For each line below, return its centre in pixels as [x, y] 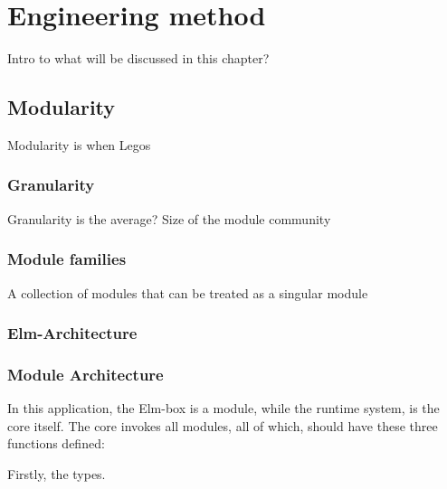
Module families [67, 259]
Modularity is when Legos [79, 144]
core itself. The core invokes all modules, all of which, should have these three [223, 425]
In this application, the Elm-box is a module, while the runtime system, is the [223, 408]
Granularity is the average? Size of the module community [169, 218]
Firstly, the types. [57, 473]
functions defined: [56, 443]
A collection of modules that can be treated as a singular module [188, 292]
